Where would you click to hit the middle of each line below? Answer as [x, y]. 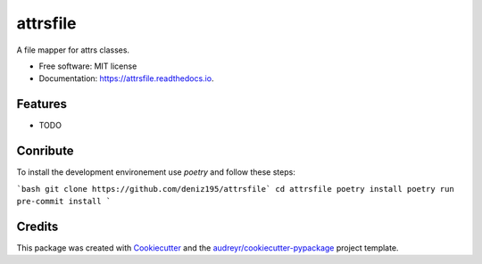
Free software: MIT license [88, 66]
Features [42, 104]
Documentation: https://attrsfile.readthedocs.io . [126, 78]
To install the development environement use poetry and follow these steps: [156, 172]
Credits [37, 226]
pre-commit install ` [64, 201]
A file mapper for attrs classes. [73, 50]
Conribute [46, 151]
